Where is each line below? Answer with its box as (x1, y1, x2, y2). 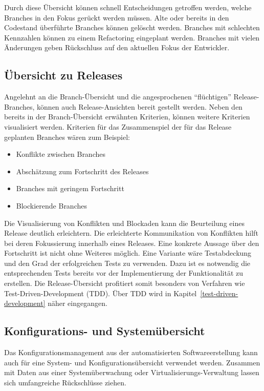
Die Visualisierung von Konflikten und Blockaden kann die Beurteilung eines (4, 217, 245, 228)
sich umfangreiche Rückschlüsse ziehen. (4, 377, 126, 387)
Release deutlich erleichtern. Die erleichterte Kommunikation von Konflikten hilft (4, 228, 258, 238)
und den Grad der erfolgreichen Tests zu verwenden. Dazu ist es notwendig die (4, 257, 251, 268)
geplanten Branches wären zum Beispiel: (4, 131, 130, 142)
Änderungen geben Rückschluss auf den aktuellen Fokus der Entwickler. (4, 42, 230, 53)
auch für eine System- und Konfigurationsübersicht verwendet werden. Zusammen (4, 357, 260, 367)
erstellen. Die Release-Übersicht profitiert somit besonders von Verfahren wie (4, 278, 245, 289)
